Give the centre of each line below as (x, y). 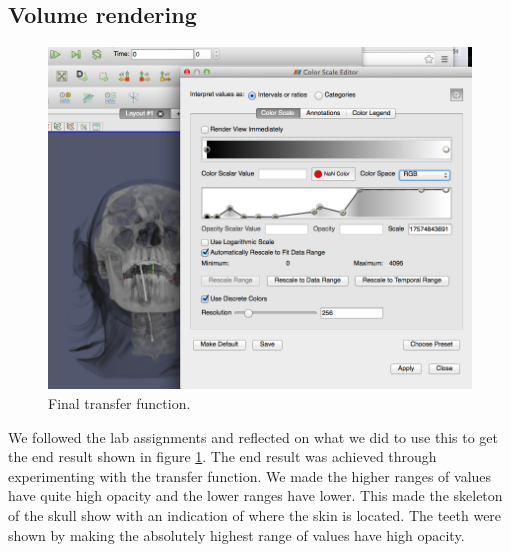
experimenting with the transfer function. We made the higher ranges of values (250, 475)
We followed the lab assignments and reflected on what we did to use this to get (253, 436)
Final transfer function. (119, 402)
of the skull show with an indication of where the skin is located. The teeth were (255, 514)
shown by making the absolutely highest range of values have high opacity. (236, 534)
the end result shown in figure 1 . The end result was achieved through (222, 456)
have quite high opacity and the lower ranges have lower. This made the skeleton (255, 495)
